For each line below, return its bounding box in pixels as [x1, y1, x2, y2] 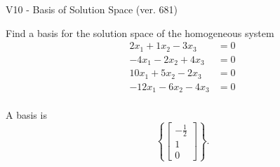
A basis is [6, 108, 47, 122]
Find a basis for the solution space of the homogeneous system [6, 25, 274, 40]
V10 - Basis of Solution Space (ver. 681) [6, 2, 178, 16]
